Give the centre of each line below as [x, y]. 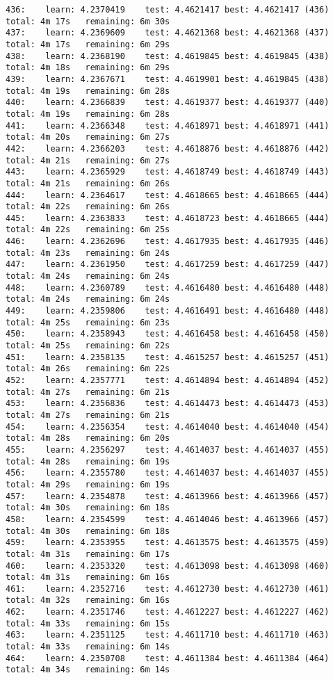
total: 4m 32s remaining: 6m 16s [88, 600]
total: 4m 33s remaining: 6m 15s [88, 623]
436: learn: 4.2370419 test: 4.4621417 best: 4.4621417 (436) [168, 10]
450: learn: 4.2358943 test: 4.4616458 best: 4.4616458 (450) [168, 334]
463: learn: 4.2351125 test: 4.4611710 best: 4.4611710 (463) [168, 635]
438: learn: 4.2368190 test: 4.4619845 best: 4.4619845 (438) [168, 56]
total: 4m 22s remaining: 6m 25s [88, 230]
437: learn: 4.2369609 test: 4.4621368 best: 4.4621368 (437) [168, 33]
